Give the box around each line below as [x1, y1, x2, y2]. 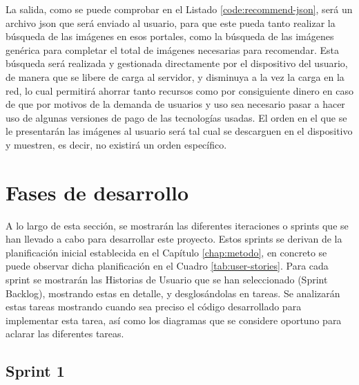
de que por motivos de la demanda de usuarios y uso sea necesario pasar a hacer [6, 97, 345, 111]
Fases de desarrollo [6, 178, 189, 206]
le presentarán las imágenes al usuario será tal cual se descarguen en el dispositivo [6, 124, 353, 138]
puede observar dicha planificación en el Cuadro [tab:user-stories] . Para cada [6, 259, 329, 273]
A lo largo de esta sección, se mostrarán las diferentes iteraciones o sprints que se [6, 218, 349, 232]
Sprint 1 [6, 360, 65, 382]
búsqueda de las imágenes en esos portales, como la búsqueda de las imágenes [6, 29, 334, 44]
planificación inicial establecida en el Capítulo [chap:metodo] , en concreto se [6, 245, 327, 259]
